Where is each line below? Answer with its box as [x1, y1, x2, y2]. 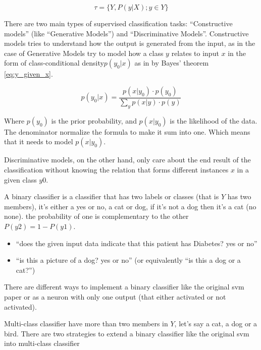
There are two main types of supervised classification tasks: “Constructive [4, 18, 233, 28]
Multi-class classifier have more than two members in [4, 318, 168, 329]
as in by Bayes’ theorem [134, 57, 209, 68]
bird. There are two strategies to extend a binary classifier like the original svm [4, 328, 249, 338]
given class [4, 174, 37, 185]
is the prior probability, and [51, 115, 137, 126]
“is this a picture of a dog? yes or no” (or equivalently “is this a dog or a [16, 255, 241, 265]
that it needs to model [4, 136, 73, 147]
